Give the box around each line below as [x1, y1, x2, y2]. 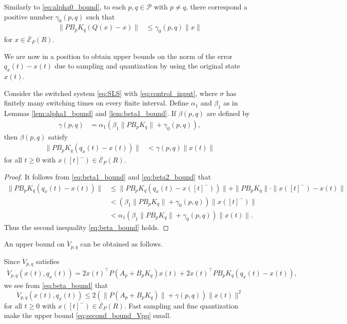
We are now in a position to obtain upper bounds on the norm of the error [4, 50, 233, 61]
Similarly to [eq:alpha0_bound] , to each [4, 1, 126, 11]
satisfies [35, 255, 59, 266]
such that [86, 11, 115, 21]
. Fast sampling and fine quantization [124, 300, 238, 310]
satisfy [48, 131, 68, 141]
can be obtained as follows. [80, 238, 163, 249]
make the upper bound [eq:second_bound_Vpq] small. [4, 310, 171, 320]
